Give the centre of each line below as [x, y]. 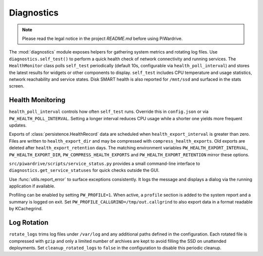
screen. [17, 86]
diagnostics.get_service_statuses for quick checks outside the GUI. [84, 170]
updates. [18, 125]
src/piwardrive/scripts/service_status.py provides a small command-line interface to [104, 164]
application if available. [32, 186]
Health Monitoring [37, 100]
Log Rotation [29, 223]
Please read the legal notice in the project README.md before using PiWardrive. [102, 38]
